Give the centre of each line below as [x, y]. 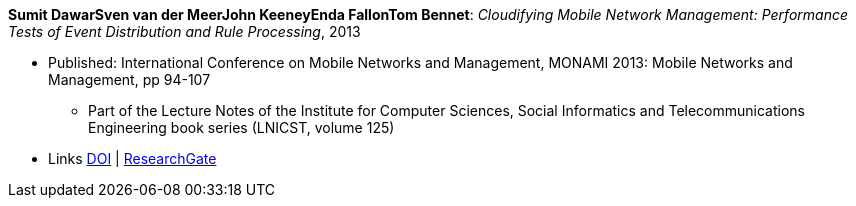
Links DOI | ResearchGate [132, 158]
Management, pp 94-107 [129, 79]
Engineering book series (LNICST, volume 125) [241, 127]
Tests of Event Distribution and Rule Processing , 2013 [184, 31]
